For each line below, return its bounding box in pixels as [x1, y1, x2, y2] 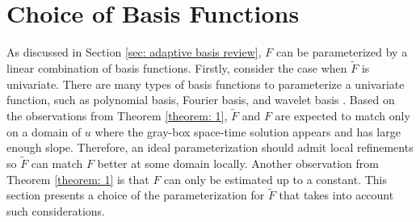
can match [31, 154, 83, 171]
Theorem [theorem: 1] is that [6, 170, 149, 187]
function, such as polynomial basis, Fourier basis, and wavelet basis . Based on [6, 91, 395, 108]
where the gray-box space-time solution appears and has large [94, 123, 401, 140]
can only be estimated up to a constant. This [164, 170, 387, 187]
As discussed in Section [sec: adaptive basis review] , [6, 44, 262, 61]
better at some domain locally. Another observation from [97, 154, 379, 171]
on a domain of [6, 123, 82, 140]
